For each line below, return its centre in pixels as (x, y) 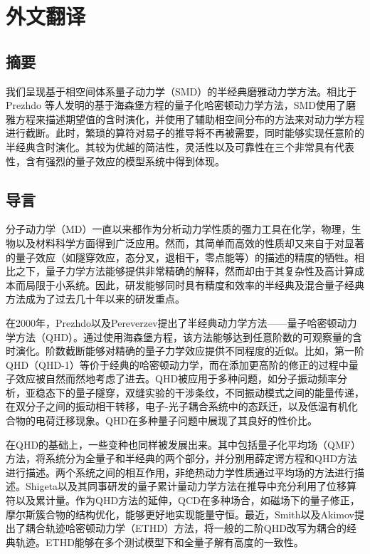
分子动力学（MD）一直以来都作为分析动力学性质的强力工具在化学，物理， (179, 229)
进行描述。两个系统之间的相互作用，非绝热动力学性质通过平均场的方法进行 (180, 472)
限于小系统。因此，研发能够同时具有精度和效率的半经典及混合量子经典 (200, 284)
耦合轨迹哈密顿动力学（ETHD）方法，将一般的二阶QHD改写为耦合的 (186, 528)
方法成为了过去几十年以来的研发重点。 (95, 299)
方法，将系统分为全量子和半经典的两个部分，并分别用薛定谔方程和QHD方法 (182, 458)
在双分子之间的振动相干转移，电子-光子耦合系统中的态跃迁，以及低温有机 (177, 406)
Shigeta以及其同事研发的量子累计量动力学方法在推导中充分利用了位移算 (191, 486)
